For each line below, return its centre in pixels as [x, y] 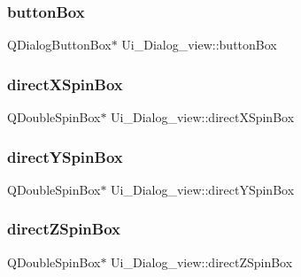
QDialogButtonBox [59, 45]
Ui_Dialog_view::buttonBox [199, 45]
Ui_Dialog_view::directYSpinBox [203, 189]
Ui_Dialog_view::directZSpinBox [202, 262]
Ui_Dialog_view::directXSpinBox [203, 117]
